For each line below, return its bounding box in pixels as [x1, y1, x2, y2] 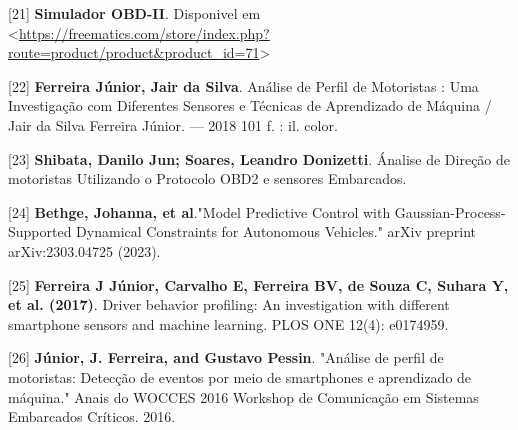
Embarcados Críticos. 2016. [8, 406, 176, 427]
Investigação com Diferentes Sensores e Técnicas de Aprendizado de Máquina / [8, 95, 492, 116]
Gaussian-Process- [394, 201, 506, 222]
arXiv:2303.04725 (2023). [8, 240, 161, 261]
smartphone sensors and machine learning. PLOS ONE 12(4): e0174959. [8, 313, 449, 334]
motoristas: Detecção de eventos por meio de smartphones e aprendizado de [8, 366, 472, 387]
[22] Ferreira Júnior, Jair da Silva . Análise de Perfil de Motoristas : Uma [8, 75, 479, 96]
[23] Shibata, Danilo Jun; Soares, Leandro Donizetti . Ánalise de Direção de [8, 148, 511, 169]
